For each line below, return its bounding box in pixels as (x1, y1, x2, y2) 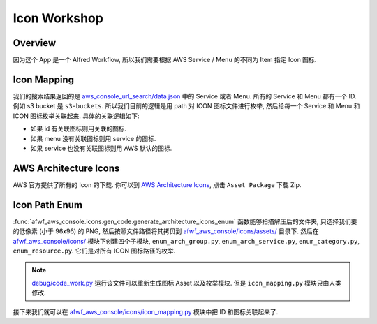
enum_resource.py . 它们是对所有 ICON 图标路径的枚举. (13, 246, 176, 255)
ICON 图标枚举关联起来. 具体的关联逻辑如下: (13, 112, 140, 120)
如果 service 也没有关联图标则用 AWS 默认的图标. (30, 144, 172, 152)
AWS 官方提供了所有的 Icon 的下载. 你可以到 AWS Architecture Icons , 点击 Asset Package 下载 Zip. (13, 180, 302, 189)
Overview (13, 37, 57, 49)
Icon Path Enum (13, 199, 83, 211)
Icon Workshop (13, 10, 104, 26)
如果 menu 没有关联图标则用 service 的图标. (30, 134, 156, 142)
